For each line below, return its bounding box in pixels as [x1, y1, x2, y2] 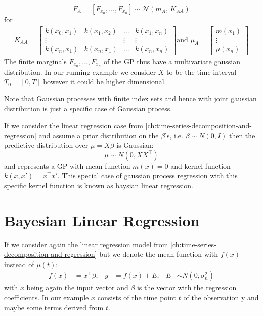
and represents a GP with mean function [4, 160, 130, 171]
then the [229, 130, 255, 140]
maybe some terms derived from [4, 302, 104, 312]
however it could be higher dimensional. [43, 76, 166, 87]
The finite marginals [4, 56, 67, 66]
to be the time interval [166, 66, 237, 77]
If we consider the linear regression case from [4, 120, 144, 130]
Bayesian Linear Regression [4, 209, 200, 230]
